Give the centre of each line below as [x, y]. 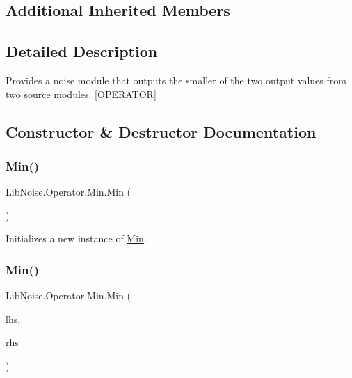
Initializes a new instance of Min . [76, 238]
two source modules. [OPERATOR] [81, 94]
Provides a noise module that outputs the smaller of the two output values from [176, 80]
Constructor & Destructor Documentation [161, 131]
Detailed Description [82, 51]
